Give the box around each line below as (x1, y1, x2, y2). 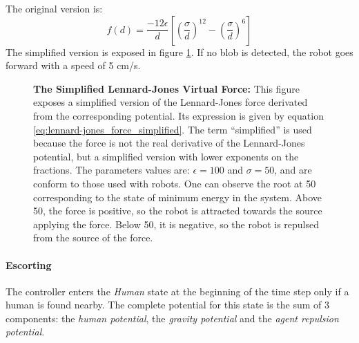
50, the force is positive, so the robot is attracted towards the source (33, 203, 322, 218)
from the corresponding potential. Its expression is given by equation (33, 108, 324, 122)
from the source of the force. (33, 230, 153, 245)
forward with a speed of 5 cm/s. (6, 58, 141, 73)
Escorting (6, 257, 52, 272)
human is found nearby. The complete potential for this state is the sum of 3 (6, 297, 330, 312)
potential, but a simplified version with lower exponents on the (33, 149, 299, 163)
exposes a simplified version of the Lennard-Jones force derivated (33, 95, 308, 109)
